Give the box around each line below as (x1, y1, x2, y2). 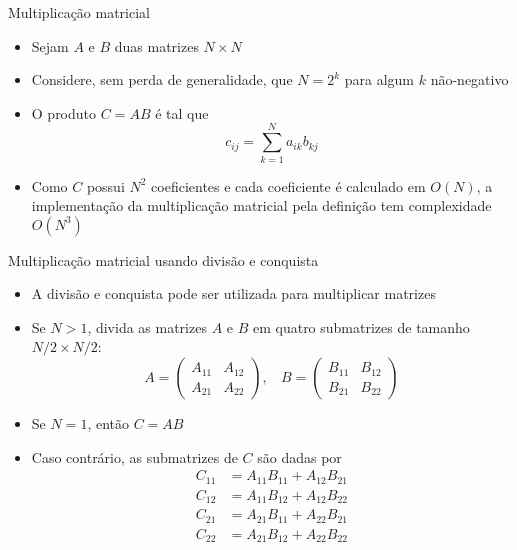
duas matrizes (114, 35, 199, 56)
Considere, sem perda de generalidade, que (31, 69, 293, 90)
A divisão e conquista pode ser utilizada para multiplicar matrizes (31, 283, 436, 304)
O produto (31, 102, 97, 123)
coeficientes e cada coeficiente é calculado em (151, 175, 426, 196)
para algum (344, 69, 415, 90)
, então (87, 413, 129, 434)
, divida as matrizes (87, 316, 207, 337)
